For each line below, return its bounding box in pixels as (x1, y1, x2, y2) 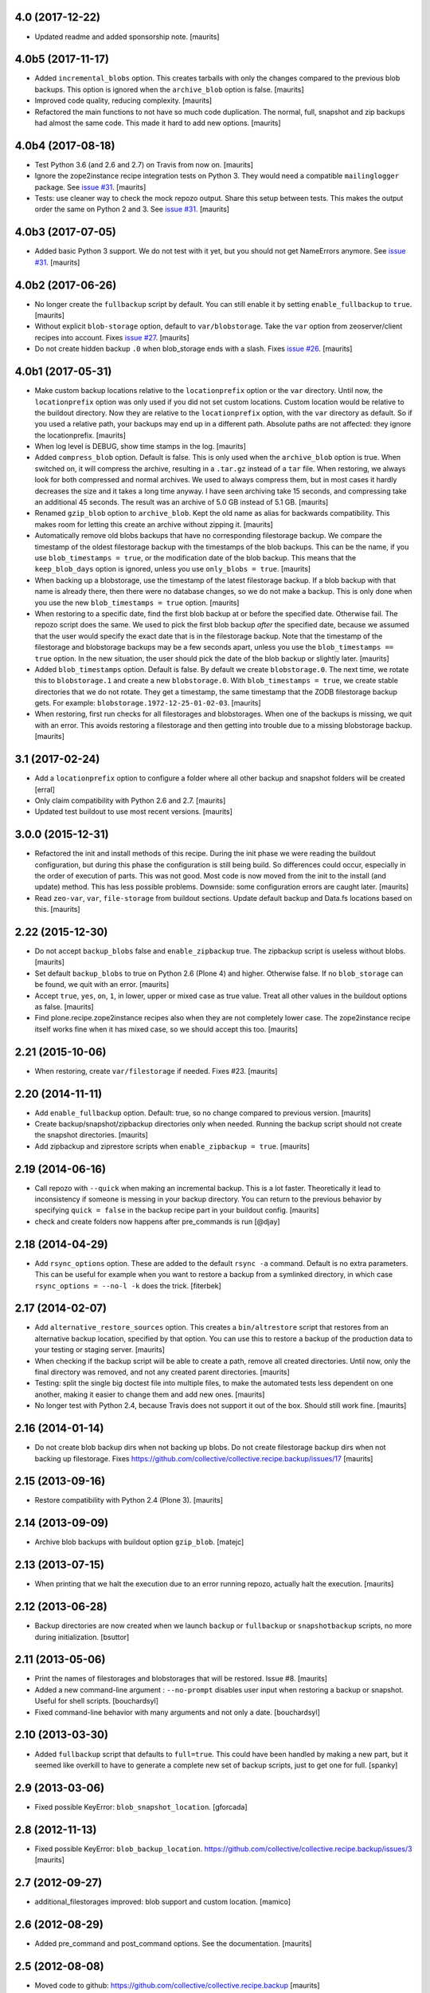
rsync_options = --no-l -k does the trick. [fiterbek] (34, 1280, 222, 1291)
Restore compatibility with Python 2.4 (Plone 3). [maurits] (34, 1496, 223, 1505)
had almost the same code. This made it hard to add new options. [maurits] (34, 118, 282, 128)
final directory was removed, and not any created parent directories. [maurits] (34, 1367, 290, 1377)
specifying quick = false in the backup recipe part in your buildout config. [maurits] (34, 1205, 320, 1215)
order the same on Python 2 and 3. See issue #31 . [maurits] (34, 204, 230, 214)
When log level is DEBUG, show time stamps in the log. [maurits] (34, 442, 247, 451)
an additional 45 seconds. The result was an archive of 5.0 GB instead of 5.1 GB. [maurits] (34, 497, 329, 507)
